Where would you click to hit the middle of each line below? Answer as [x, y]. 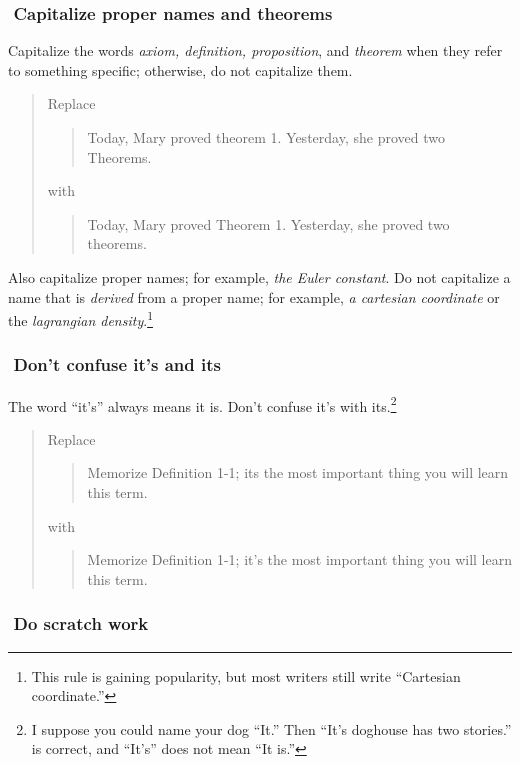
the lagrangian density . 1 [80, 318]
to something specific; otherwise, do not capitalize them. [180, 69]
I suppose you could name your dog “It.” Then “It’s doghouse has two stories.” [271, 728]
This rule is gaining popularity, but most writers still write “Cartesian [246, 675]
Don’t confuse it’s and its [117, 364]
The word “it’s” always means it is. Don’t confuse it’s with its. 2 [202, 404]
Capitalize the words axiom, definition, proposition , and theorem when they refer [255, 50]
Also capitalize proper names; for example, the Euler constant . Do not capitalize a [259, 276]
